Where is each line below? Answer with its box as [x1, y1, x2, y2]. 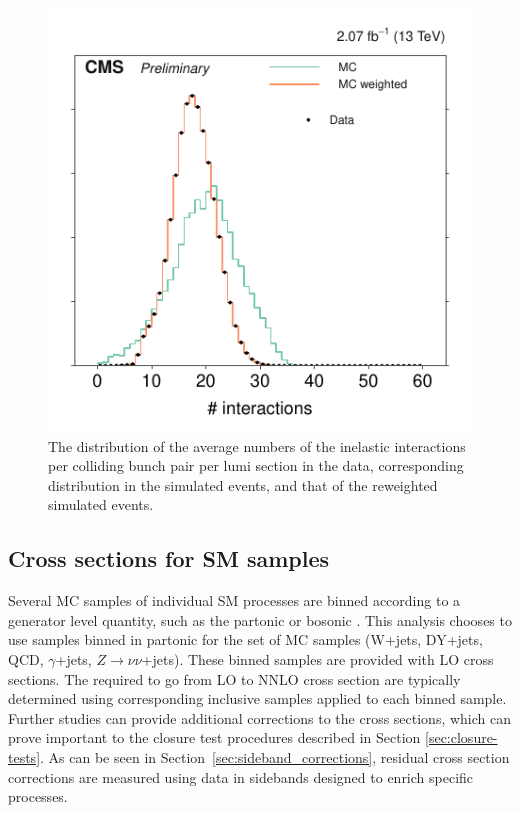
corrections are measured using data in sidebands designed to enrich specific [8, 766, 474, 787]
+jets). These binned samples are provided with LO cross [141, 648, 494, 669]
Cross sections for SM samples [8, 543, 330, 574]
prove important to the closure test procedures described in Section [8, 727, 421, 748]
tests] [8, 746, 41, 767]
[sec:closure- [425, 727, 498, 748]
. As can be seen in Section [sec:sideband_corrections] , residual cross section [40, 746, 510, 767]
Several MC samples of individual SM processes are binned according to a [8, 590, 461, 611]
